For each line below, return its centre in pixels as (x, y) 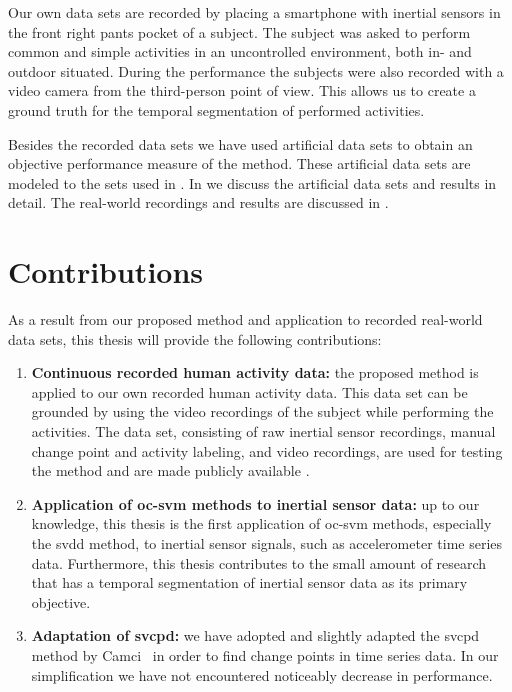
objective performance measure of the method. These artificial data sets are (239, 163)
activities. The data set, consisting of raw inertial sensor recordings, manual (263, 431)
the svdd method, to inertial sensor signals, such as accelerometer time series (267, 543)
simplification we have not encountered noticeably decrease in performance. (262, 674)
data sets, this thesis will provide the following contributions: (195, 338)
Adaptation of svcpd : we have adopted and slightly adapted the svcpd (255, 635)
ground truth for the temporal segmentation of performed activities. (216, 109)
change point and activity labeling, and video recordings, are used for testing (267, 450)
